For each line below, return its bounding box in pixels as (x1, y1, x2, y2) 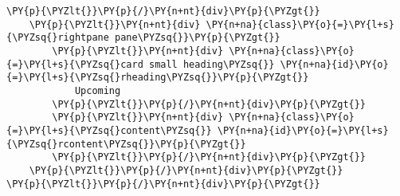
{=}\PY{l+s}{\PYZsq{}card (6, 58, 143, 70)
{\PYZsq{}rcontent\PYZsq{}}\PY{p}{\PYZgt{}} (6, 138, 246, 150)
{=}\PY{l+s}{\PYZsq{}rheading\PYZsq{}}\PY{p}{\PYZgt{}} (6, 72, 309, 84)
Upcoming (74, 84, 121, 96)
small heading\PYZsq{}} (148, 58, 275, 70)
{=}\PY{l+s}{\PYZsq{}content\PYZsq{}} (6, 124, 212, 136)
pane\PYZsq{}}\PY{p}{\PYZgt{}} (115, 32, 280, 44)
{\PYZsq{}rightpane (6, 32, 109, 44)
